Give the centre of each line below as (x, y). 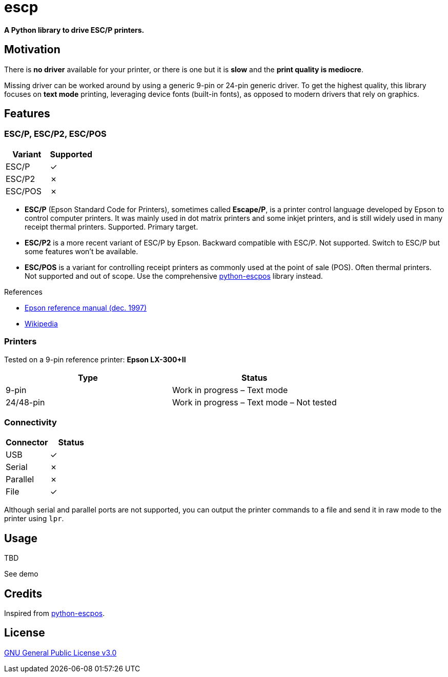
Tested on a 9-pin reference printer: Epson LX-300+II (95, 359)
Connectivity (30, 422)
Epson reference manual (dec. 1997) (86, 307)
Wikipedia (41, 323)
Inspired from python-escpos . (55, 613)
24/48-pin (25, 402)
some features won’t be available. (82, 251)
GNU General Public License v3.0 (60, 652)
